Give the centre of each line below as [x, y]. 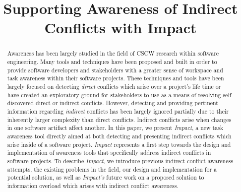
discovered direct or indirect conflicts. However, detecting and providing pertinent [113, 103]
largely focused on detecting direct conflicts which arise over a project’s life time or [114, 86]
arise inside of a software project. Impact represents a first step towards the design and [119, 144]
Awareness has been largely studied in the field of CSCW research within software [113, 53]
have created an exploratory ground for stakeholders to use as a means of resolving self [119, 95]
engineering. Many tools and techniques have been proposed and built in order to [112, 62]
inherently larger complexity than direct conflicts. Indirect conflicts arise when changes [119, 119]
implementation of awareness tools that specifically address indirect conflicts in [109, 153]
